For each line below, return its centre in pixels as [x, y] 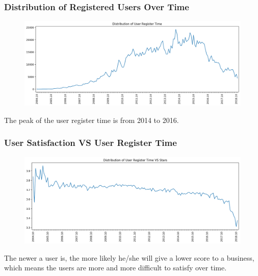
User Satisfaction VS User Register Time [91, 143]
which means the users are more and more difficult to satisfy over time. [115, 268]
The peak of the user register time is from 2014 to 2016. [92, 120]
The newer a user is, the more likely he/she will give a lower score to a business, [129, 257]
